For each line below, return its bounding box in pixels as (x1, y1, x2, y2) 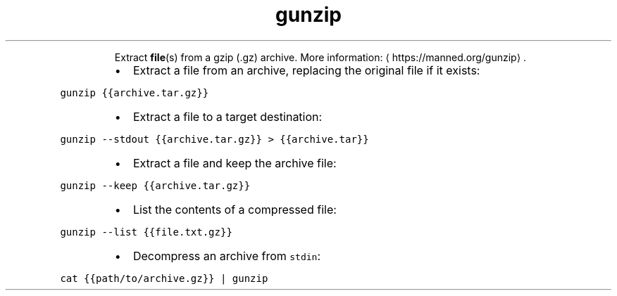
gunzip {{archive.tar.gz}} (60, 86, 209, 98)
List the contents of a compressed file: (132, 202, 337, 217)
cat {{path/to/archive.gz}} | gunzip (60, 272, 268, 284)
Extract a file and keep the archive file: (132, 155, 337, 170)
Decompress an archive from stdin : (132, 248, 320, 263)
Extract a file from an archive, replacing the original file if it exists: (132, 63, 480, 77)
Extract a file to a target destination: (132, 109, 323, 124)
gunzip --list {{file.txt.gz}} (60, 226, 232, 238)
